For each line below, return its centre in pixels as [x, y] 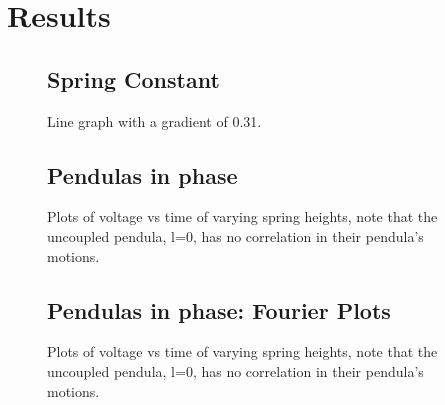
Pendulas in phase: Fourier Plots [219, 309]
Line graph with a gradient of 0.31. [154, 120]
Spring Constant [133, 78]
